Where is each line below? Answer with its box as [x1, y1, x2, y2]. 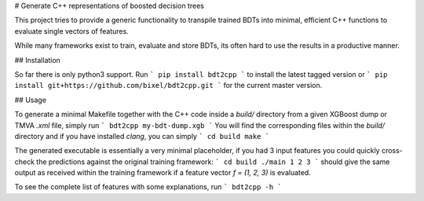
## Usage [14, 95, 47, 104]
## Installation [14, 55, 60, 64]
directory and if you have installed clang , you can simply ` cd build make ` [14, 131, 270, 141]
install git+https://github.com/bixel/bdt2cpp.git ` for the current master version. [14, 81, 323, 90]
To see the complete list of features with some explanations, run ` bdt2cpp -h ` [14, 182, 282, 192]
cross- [381, 146, 404, 155]
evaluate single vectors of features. [14, 26, 129, 35]
